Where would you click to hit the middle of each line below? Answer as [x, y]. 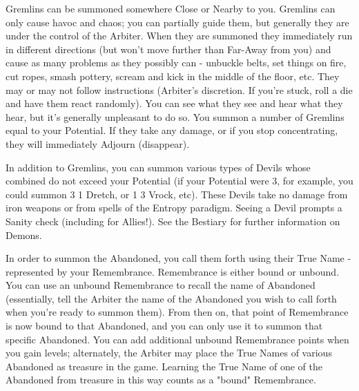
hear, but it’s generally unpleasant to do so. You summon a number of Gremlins [175, 116]
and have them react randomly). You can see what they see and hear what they [174, 103]
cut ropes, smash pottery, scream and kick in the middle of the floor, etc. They [173, 76]
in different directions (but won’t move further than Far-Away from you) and [168, 49]
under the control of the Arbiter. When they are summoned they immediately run [179, 36]
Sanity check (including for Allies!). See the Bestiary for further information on [173, 221]
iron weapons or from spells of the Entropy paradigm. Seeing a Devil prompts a [174, 208]
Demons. [24, 235]
